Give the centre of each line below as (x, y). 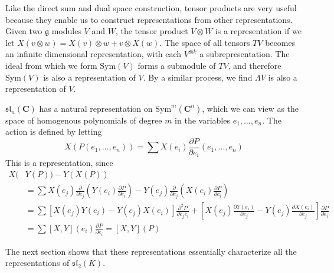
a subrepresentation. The (245, 54)
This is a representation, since (59, 163)
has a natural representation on (96, 108)
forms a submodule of (177, 65)
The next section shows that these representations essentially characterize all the (151, 251)
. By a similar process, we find (198, 77)
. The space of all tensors (205, 42)
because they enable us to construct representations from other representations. (149, 19)
